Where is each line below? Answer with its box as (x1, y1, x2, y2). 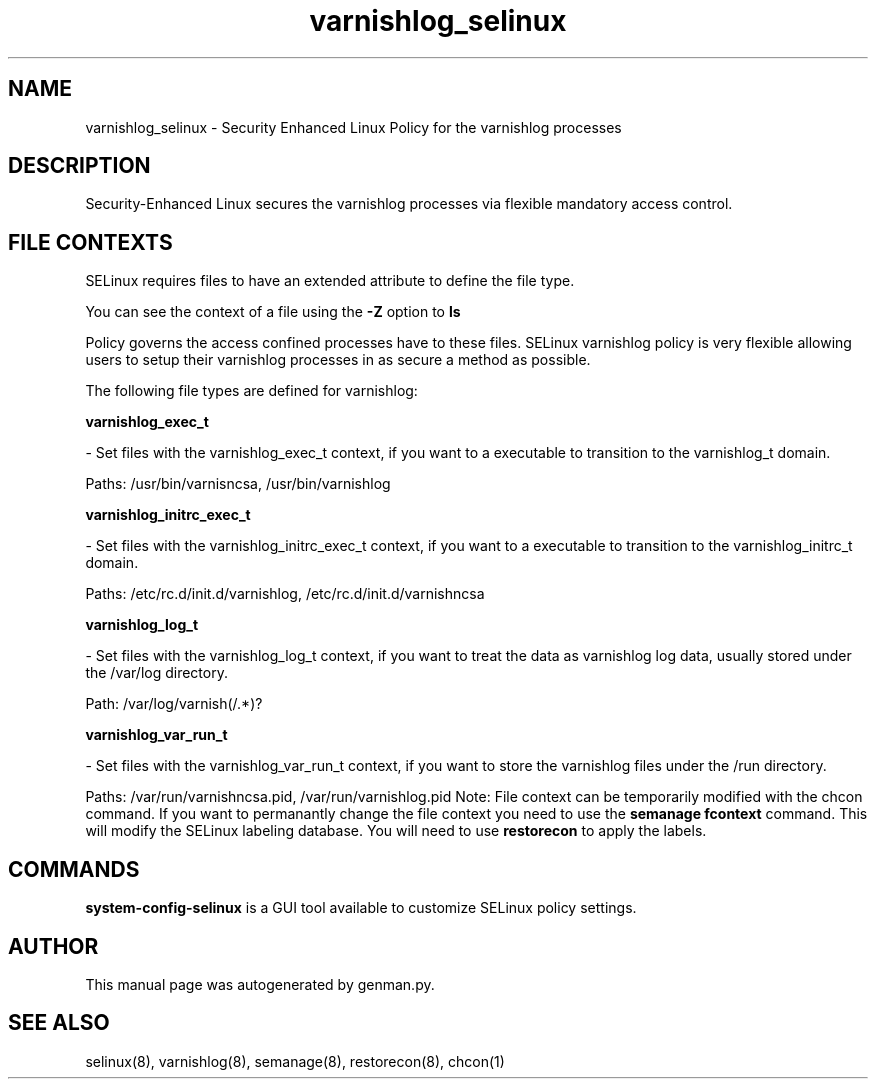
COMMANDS (8, 856, 140, 882)
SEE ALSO (8, 1010, 110, 1036)
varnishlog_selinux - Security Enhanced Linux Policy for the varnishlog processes (85, 118, 622, 136)
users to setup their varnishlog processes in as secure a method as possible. (85, 351, 591, 369)
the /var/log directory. (85, 664, 228, 682)
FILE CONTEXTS (8, 229, 173, 255)
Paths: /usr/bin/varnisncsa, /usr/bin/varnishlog (85, 475, 391, 493)
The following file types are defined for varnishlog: (85, 382, 418, 400)
